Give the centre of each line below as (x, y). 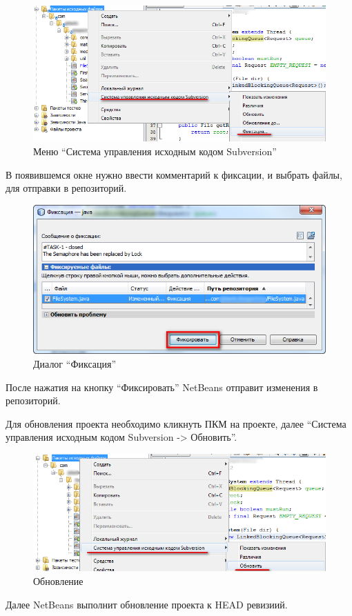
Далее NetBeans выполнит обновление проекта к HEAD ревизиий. (147, 604)
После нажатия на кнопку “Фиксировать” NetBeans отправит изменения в (162, 387)
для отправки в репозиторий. (66, 188)
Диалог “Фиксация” (75, 363)
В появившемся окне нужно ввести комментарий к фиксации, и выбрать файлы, (174, 174)
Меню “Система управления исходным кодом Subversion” (155, 151)
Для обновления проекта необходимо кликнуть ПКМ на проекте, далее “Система (176, 423)
